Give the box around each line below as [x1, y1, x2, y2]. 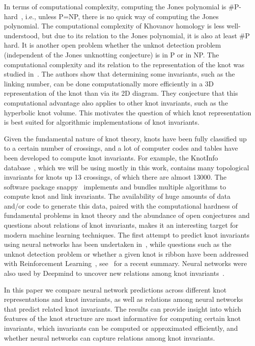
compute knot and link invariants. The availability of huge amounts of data [4, 191, 231, 201]
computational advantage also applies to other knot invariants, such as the [4, 97, 228, 107]
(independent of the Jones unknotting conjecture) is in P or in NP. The [4, 49, 219, 59]
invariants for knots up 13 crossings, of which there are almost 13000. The [4, 172, 227, 182]
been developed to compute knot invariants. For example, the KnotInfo [4, 152, 218, 162]
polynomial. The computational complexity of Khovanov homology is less [4, 21, 225, 31]
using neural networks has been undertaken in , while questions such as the [4, 239, 231, 249]
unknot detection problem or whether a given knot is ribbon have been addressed [4, 248, 249, 259]
